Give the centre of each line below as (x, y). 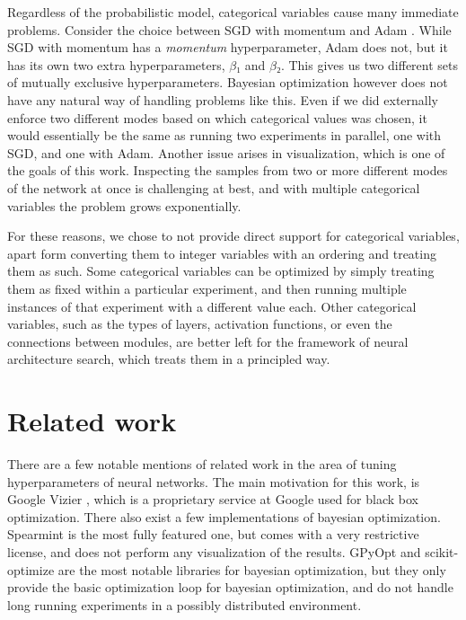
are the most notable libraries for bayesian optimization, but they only (252, 569)
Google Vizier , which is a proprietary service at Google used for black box (213, 499)
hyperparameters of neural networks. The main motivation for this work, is (214, 481)
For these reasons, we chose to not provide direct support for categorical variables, (233, 236)
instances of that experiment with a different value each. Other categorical (212, 306)
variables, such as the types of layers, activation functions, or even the (200, 324)
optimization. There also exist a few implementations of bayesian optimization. (224, 516)
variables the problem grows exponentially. (124, 205)
